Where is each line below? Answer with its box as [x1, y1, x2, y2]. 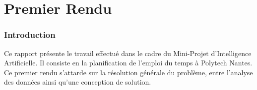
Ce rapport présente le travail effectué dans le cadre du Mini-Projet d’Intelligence [4, 48, 252, 58]
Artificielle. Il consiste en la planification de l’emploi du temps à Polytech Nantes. [4, 58, 253, 68]
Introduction [4, 29, 56, 41]
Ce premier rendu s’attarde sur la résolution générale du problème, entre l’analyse [4, 67, 253, 77]
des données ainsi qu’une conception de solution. [4, 77, 151, 87]
